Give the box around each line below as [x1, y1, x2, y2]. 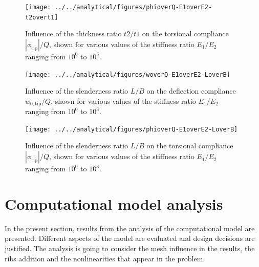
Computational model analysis [5, 193, 223, 214]
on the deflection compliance [146, 85, 236, 96]
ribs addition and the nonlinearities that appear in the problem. [5, 253, 205, 263]
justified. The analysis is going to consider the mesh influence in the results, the [5, 242, 255, 253]
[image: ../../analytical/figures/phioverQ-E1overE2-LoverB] [25, 125, 238, 133]
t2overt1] [25, 13, 58, 21]
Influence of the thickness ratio [25, 28, 122, 39]
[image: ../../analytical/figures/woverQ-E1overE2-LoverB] [25, 71, 230, 78]
